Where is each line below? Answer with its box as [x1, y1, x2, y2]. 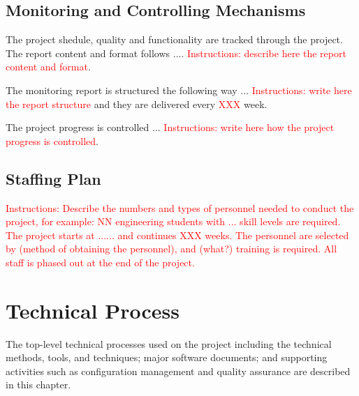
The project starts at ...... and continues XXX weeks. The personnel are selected [6, 227, 349, 242]
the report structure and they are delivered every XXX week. [6, 96, 268, 111]
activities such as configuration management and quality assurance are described [6, 363, 351, 378]
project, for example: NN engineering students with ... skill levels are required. [6, 214, 341, 229]
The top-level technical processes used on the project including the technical [6, 336, 332, 351]
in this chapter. [6, 377, 71, 392]
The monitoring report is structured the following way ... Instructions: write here [6, 82, 352, 97]
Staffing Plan [6, 167, 101, 189]
